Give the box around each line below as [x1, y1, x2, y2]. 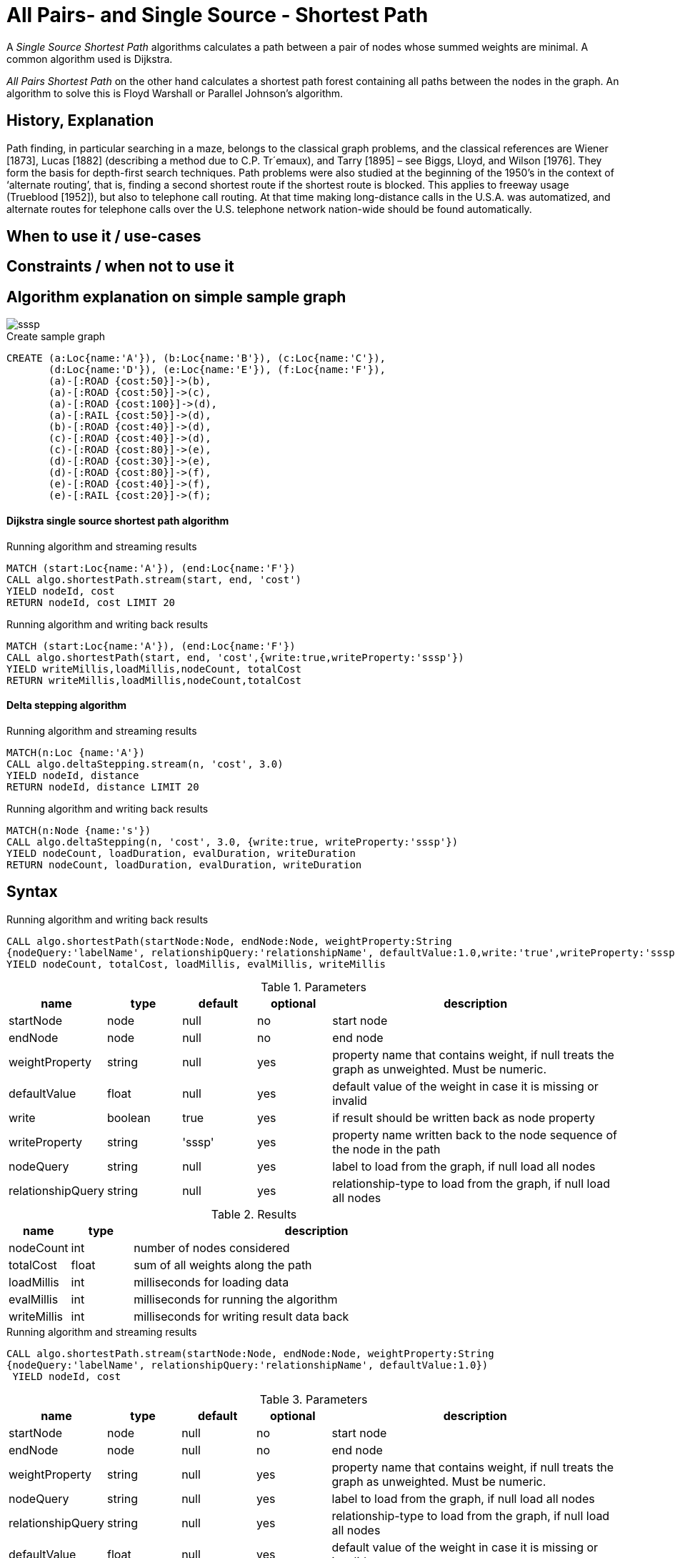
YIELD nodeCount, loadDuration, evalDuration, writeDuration [6, 847, 356, 859]
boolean [106, 1110, 151, 1125]
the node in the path [332, 1141, 441, 1156]
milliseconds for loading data [134, 1274, 289, 1289]
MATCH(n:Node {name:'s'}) [6, 824, 151, 836]
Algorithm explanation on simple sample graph [6, 287, 346, 306]
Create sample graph [6, 330, 106, 343]
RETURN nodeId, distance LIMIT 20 [6, 780, 199, 793]
